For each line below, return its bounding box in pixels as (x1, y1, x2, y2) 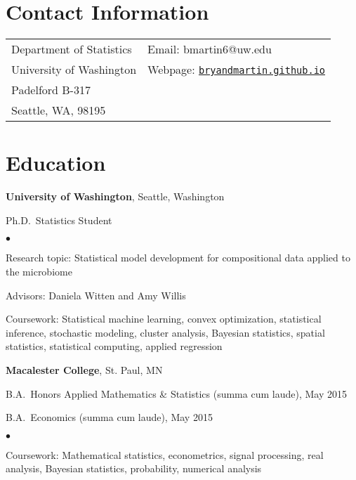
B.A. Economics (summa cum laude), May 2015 (6, 410, 213, 424)
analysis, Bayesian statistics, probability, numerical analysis (6, 461, 262, 476)
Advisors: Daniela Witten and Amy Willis (6, 287, 186, 302)
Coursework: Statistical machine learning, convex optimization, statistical (6, 311, 322, 326)
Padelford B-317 (11, 82, 91, 98)
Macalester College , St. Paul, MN (6, 363, 163, 377)
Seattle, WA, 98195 (11, 102, 106, 119)
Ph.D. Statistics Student (6, 212, 112, 227)
